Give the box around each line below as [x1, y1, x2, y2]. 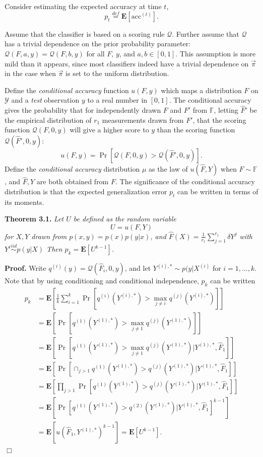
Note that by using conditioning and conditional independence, [5, 275, 199, 285]
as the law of [148, 163, 188, 174]
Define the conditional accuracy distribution [5, 163, 140, 174]
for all [86, 48, 105, 58]
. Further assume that [172, 28, 239, 39]
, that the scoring [192, 114, 246, 125]
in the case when [5, 68, 56, 79]
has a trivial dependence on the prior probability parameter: [5, 38, 191, 49]
